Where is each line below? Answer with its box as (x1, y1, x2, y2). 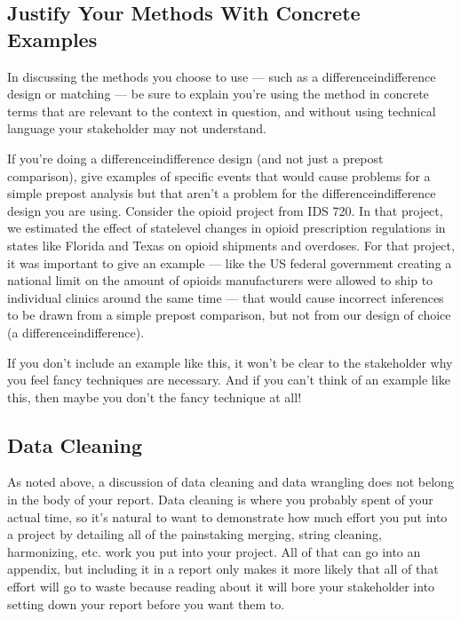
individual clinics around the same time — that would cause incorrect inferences (7, 288, 444, 306)
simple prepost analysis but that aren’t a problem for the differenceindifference (7, 184, 436, 202)
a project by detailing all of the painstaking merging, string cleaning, (7, 525, 382, 544)
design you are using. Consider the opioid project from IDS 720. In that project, (7, 201, 443, 219)
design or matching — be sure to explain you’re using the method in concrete (7, 84, 429, 103)
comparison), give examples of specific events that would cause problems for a (7, 166, 431, 185)
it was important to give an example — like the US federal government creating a (7, 253, 452, 272)
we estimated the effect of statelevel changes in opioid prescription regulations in (7, 218, 446, 237)
